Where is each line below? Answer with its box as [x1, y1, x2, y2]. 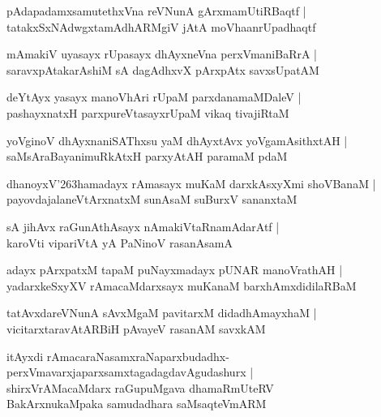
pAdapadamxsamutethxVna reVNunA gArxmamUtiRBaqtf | [6, 2, 306, 19]
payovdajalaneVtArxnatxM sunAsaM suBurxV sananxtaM [6, 191, 298, 208]
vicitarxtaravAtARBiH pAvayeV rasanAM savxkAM [6, 320, 266, 337]
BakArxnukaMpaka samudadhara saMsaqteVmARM [6, 395, 267, 412]
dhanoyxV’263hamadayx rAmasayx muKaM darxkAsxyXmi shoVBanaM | [6, 174, 376, 191]
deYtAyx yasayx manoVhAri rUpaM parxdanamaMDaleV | [6, 88, 302, 105]
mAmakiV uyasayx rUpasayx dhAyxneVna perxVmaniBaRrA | [6, 45, 317, 62]
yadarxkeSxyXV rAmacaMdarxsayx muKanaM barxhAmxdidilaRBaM [6, 277, 357, 294]
